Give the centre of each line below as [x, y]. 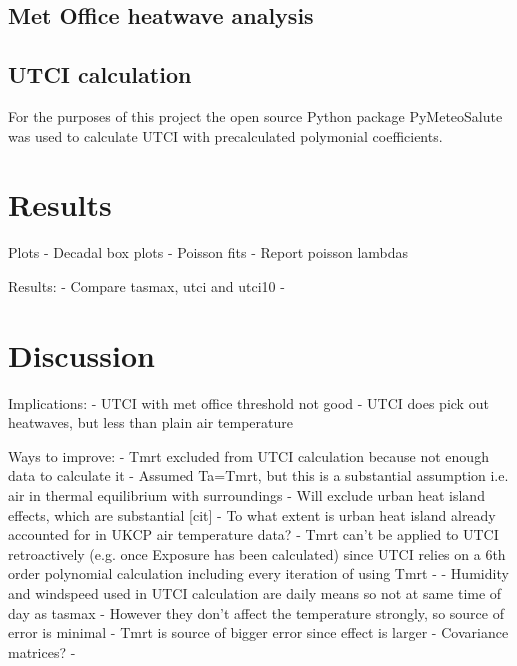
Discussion [81, 354]
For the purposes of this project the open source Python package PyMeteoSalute [255, 115]
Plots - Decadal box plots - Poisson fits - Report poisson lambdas [208, 252]
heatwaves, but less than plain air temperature [151, 422]
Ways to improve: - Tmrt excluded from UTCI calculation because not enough [248, 455]
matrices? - [42, 651]
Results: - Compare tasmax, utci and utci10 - [146, 285]
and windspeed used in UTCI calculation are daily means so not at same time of [255, 592]
